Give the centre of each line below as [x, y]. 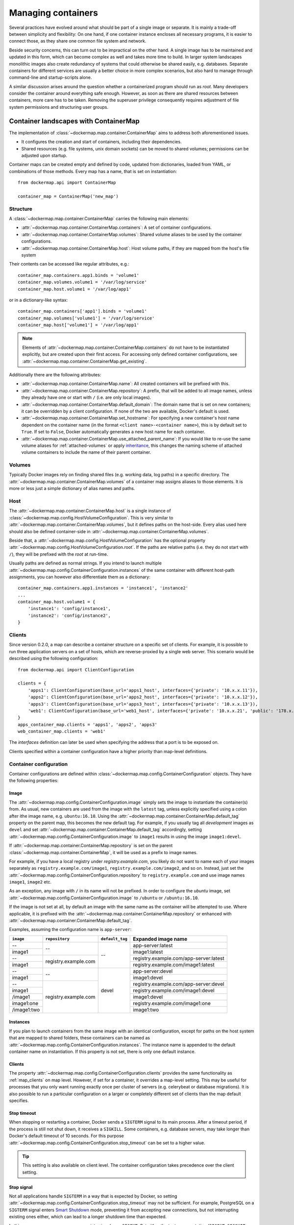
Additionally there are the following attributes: [55, 375]
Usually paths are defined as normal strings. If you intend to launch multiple [85, 563]
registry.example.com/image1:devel [174, 990]
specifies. [19, 1101]
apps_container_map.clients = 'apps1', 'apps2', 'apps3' [88, 724]
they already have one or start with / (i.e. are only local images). [86, 397]
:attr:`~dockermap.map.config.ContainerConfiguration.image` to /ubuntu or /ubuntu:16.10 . [104, 898]
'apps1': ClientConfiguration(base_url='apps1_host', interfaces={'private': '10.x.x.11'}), [143, 690]
